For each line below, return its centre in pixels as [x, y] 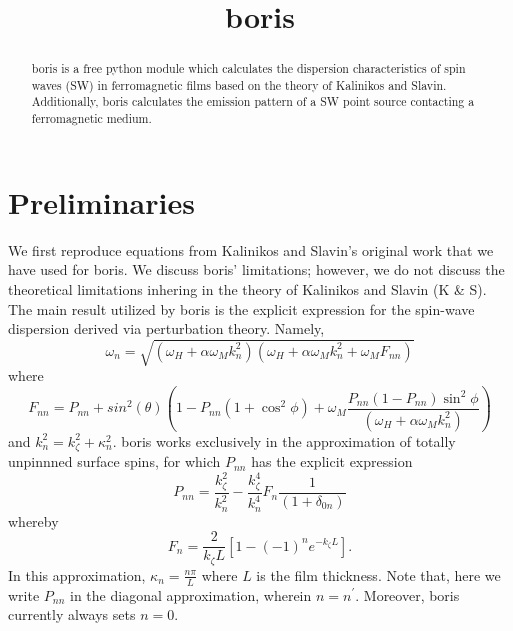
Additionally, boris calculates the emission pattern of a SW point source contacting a [253, 101]
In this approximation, [77, 574]
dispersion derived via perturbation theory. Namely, [166, 328]
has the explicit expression [332, 461]
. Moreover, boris [407, 594]
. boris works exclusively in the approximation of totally [284, 440]
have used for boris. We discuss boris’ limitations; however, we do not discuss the [256, 269]
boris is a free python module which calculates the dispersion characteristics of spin [248, 68]
